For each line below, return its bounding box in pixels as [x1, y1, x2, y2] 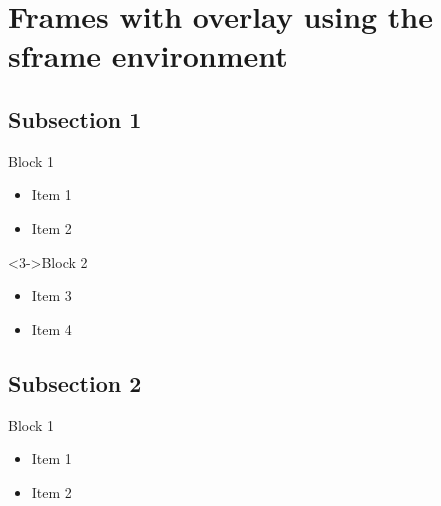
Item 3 [31, 285, 72, 306]
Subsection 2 [8, 367, 142, 398]
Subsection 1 [8, 103, 142, 134]
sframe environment [8, 35, 288, 76]
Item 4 [31, 318, 72, 339]
